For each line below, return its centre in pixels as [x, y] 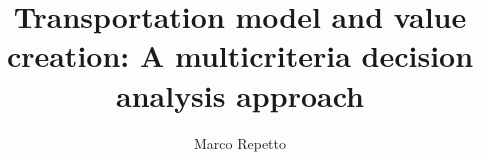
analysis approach [240, 94]
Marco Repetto [239, 142]
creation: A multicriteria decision [240, 55]
